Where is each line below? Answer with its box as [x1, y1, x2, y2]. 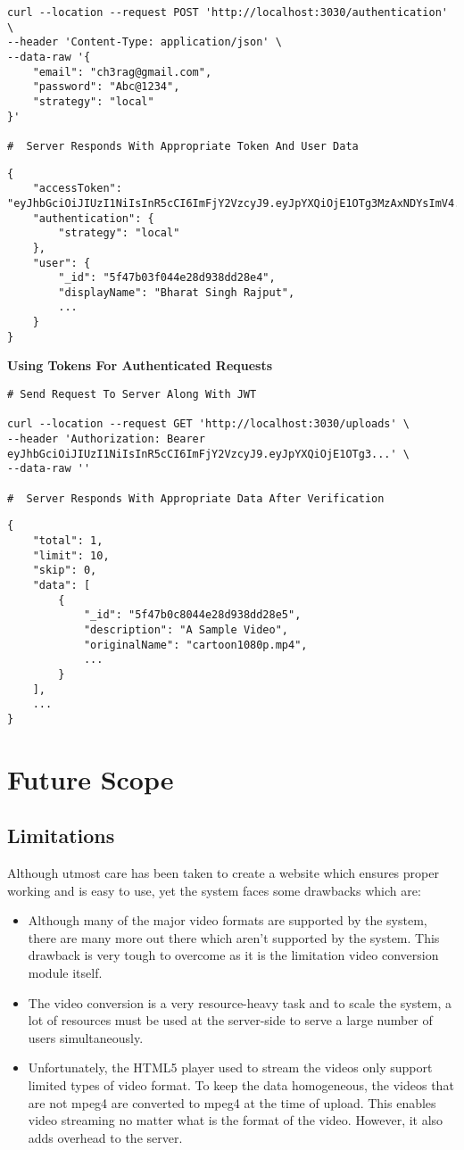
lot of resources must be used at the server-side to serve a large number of [28, 1011, 433, 1030]
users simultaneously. [28, 1028, 144, 1047]
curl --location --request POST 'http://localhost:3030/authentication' [7, 6, 448, 19]
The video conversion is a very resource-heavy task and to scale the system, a [28, 993, 452, 1012]
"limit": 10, [32, 549, 110, 562]
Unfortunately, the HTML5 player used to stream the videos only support [28, 1058, 433, 1077]
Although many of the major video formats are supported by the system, [28, 911, 427, 930]
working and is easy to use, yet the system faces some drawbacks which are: [7, 881, 421, 899]
